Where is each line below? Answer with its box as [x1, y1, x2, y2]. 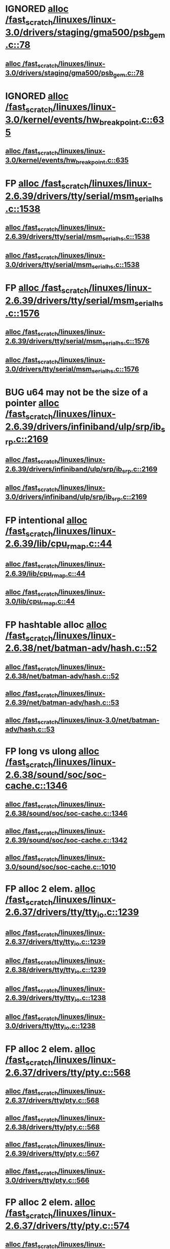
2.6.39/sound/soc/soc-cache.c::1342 [5, 836, 128, 844]
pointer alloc [5, 397, 59, 409]
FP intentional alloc [5, 514, 88, 526]
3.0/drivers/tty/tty [5, 1021, 65, 1030]
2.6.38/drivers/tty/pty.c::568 [5, 1123, 100, 1131]
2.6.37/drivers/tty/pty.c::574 [5, 1220, 130, 1231]
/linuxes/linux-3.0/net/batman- [58, 715, 160, 724]
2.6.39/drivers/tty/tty [5, 994, 75, 1002]
